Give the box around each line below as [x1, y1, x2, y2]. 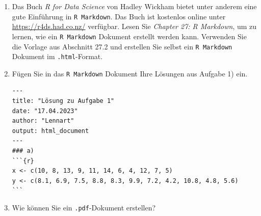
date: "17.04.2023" [12, 107, 78, 115]
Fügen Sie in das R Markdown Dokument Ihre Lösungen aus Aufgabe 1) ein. [12, 68, 248, 78]
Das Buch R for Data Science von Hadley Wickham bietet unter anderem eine [12, 1, 257, 11]
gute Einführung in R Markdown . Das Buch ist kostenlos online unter [12, 11, 226, 21]
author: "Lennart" [12, 117, 74, 125]
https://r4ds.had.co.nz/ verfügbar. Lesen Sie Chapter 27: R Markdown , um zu [12, 21, 257, 32]
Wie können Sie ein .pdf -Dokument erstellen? [12, 202, 156, 212]
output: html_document [12, 127, 89, 134]
